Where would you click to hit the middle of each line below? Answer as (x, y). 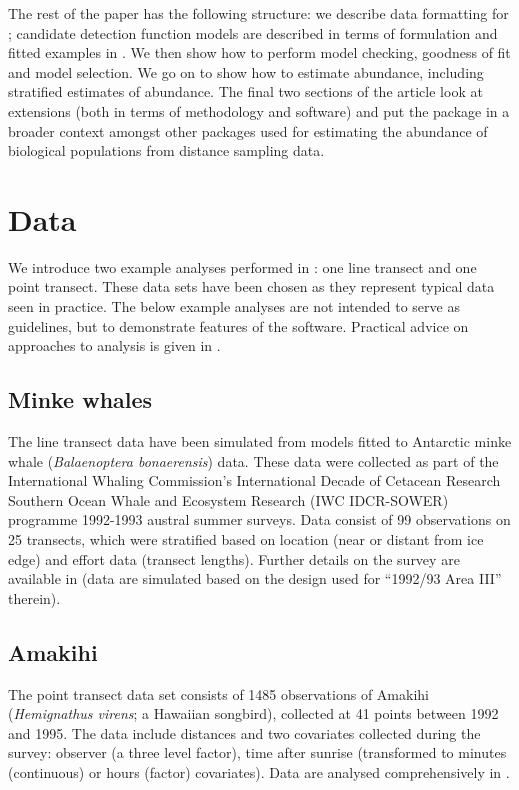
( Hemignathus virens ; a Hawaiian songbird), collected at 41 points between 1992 (253, 713)
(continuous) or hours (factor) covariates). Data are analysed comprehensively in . (259, 771)
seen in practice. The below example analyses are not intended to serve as (234, 306)
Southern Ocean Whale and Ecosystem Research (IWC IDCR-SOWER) (228, 499)
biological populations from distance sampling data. (166, 150)
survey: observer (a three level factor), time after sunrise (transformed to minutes (257, 752)
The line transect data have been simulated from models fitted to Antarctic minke (260, 441)
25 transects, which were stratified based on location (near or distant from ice (246, 539)
